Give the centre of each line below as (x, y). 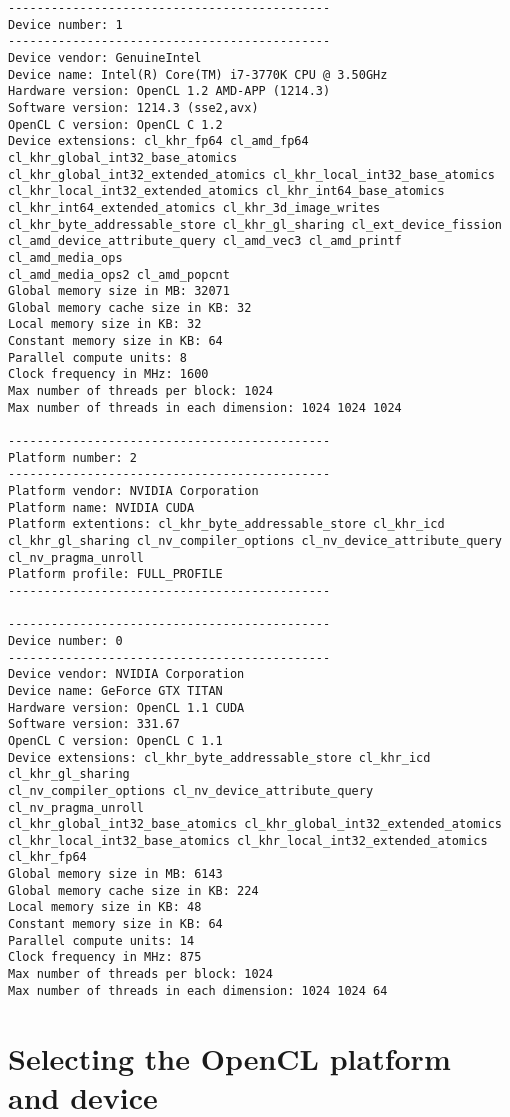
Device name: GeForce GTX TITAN (115, 690)
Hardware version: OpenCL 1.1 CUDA (126, 707)
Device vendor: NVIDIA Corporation (126, 674)
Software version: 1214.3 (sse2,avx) (133, 107)
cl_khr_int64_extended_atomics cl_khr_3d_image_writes (194, 207)
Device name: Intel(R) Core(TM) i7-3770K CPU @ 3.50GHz (198, 74)
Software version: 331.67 (94, 724)
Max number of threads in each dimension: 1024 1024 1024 (205, 407)
